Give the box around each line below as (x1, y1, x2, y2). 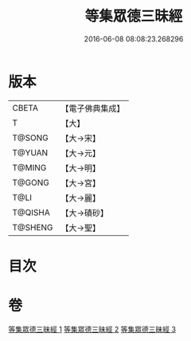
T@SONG (12, 132, 49, 143)
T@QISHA (12, 206, 50, 218)
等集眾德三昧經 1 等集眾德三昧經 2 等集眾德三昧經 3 (8, 324, 177, 334)
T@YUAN (12, 147, 49, 158)
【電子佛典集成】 (60, 103, 125, 114)
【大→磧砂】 (60, 207, 109, 218)
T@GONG (12, 177, 49, 188)
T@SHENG (12, 221, 53, 233)
